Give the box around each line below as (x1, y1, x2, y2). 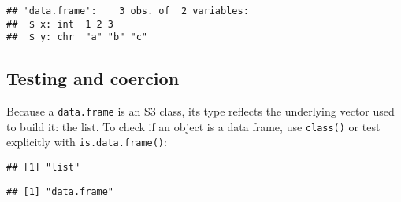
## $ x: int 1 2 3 (6, 18, 114, 30)
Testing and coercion (6, 66, 180, 90)
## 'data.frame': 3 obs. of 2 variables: (6, 6, 249, 17)
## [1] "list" (6, 162, 80, 174)
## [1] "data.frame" (6, 185, 114, 197)
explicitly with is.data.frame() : (6, 134, 167, 150)
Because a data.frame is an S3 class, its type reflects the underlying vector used (6, 103, 395, 119)
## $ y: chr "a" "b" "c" (6, 31, 147, 43)
